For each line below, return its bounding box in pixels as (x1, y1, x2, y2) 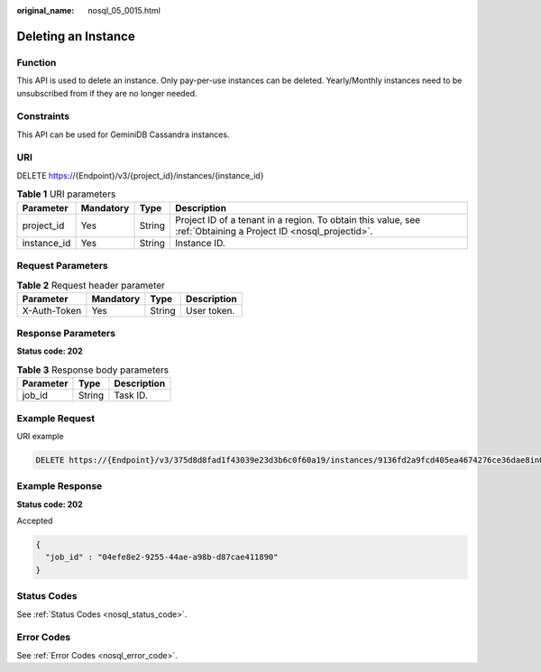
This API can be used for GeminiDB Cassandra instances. (16, 129, 230, 140)
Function (16, 56, 57, 69)
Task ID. (114, 389, 149, 401)
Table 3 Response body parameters (16, 364, 170, 376)
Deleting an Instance (16, 28, 135, 44)
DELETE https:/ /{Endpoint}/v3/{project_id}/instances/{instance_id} (16, 170, 264, 180)
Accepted (16, 515, 53, 527)
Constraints (16, 110, 70, 123)
